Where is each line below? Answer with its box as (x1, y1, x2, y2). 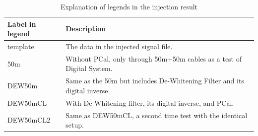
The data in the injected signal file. (65, 41, 173, 52)
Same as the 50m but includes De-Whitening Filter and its (65, 75, 244, 86)
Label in (7, 18, 36, 29)
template (7, 41, 34, 52)
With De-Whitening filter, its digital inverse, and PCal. (65, 97, 234, 108)
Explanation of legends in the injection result (60, 1, 198, 11)
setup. (65, 120, 84, 130)
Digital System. (65, 63, 113, 73)
